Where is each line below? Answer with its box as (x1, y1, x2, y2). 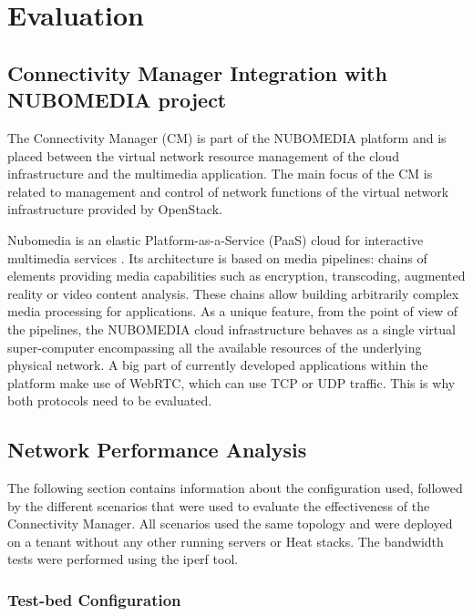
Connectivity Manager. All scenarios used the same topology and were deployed (7, 514, 453, 533)
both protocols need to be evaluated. (7, 391, 212, 410)
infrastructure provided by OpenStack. (7, 200, 222, 219)
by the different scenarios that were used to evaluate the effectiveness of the (7, 496, 430, 515)
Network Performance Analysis (7, 436, 307, 464)
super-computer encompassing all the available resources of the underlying (7, 337, 422, 356)
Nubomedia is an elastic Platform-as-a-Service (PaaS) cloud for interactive (7, 230, 424, 249)
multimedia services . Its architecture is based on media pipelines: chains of (7, 248, 427, 267)
